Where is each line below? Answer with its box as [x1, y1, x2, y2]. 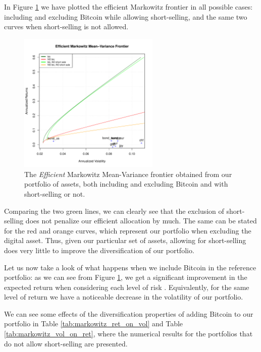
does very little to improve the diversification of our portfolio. [4, 245, 194, 255]
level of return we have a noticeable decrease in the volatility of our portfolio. [4, 291, 243, 302]
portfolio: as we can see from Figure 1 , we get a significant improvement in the [4, 272, 247, 282]
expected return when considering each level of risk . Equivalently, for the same [4, 281, 249, 292]
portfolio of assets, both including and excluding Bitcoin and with [24, 179, 228, 189]
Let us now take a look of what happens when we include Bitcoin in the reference [4, 262, 256, 272]
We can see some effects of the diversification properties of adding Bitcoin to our [4, 308, 253, 319]
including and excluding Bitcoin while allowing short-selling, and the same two [4, 11, 247, 22]
